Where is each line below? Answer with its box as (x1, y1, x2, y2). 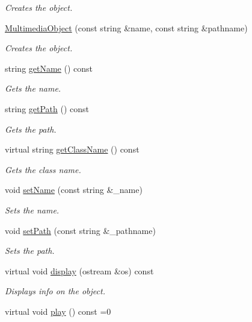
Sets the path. (5, 244, 55, 257)
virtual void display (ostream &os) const (5, 264, 154, 277)
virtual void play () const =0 (5, 305, 111, 317)
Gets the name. (5, 82, 61, 95)
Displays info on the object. (5, 285, 105, 297)
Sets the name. (5, 203, 60, 216)
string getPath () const (5, 102, 90, 115)
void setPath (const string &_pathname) (5, 224, 156, 236)
